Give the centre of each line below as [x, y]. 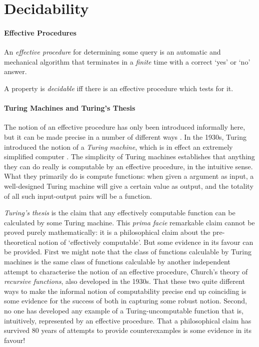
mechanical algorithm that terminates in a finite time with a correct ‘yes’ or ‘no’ [127, 61]
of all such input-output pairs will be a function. [78, 196]
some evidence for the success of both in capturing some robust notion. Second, [125, 301]
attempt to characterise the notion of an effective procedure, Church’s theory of [126, 271]
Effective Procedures [40, 32]
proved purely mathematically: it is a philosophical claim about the [107, 232]
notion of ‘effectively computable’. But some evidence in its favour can [146, 242]
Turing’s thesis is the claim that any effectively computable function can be [120, 213]
